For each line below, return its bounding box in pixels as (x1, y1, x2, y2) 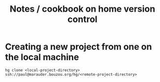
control (67, 14, 98, 25)
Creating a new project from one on (5, 41, 152, 52)
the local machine (5, 52, 80, 63)
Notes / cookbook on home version (9, 3, 156, 15)
